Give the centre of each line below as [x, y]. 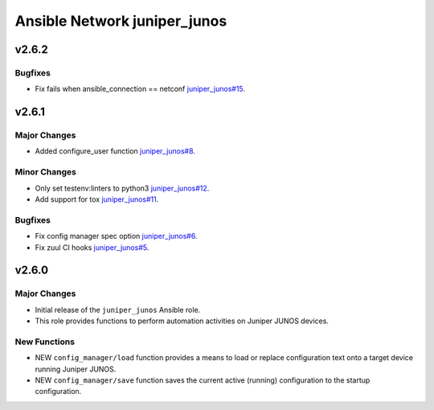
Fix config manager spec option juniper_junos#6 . [116, 236]
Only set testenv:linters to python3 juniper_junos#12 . [122, 188]
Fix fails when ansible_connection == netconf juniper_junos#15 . [140, 89]
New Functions [45, 342]
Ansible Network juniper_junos [121, 21]
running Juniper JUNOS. [76, 369]
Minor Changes [45, 172]
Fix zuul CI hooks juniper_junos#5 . [92, 247]
